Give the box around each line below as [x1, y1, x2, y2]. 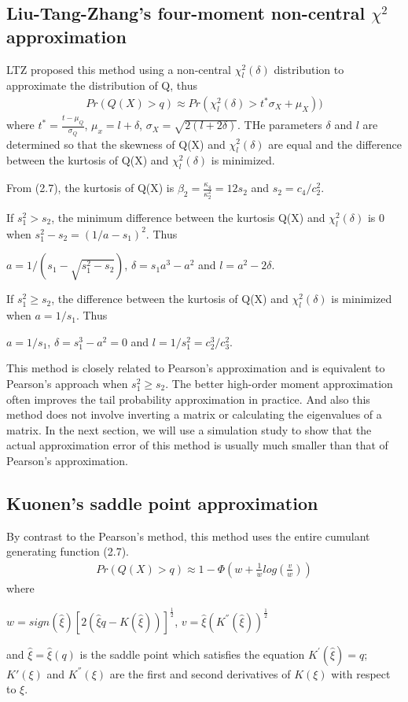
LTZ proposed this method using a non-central [6, 61, 231, 77]
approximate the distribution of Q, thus [6, 77, 197, 94]
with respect [331, 665, 391, 682]
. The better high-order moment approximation [165, 375, 393, 391]
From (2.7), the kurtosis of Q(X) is [6, 179, 175, 196]
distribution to [274, 61, 344, 77]
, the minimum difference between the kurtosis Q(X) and [51, 209, 325, 225]
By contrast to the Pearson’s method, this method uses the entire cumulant [6, 527, 370, 544]
